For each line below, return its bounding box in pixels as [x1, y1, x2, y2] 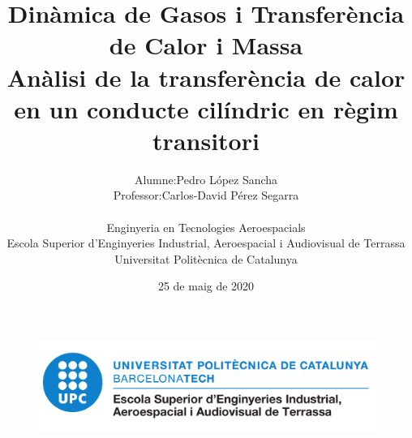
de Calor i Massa [109, 28, 303, 62]
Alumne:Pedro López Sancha [134, 170, 278, 187]
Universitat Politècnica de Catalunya [114, 250, 298, 267]
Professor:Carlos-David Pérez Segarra [113, 187, 299, 204]
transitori [152, 123, 260, 157]
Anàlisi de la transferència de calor [6, 60, 406, 93]
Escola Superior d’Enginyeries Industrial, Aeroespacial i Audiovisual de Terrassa [6, 234, 406, 251]
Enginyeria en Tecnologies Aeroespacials [106, 218, 306, 235]
